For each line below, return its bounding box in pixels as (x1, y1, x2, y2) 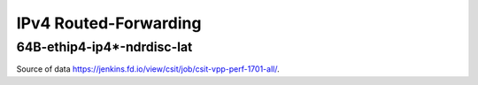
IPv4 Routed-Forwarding (16, 13, 202, 33)
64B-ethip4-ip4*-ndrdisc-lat (16, 39, 193, 55)
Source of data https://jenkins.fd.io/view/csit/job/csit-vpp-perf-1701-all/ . (16, 64, 280, 74)
